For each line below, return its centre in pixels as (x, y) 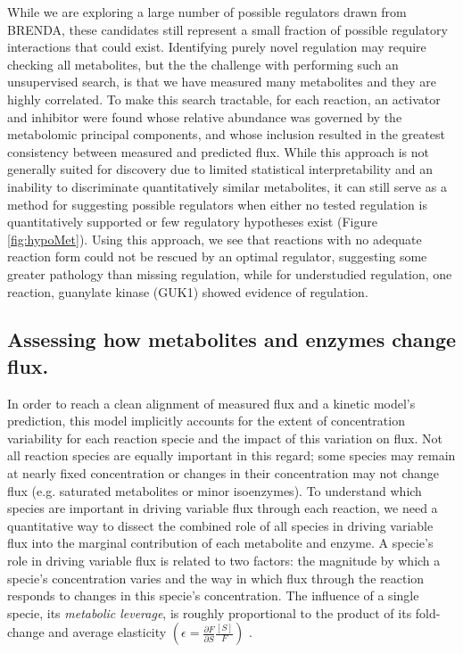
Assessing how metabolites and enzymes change (232, 339)
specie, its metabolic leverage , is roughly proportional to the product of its (210, 612)
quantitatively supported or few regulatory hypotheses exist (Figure (192, 222)
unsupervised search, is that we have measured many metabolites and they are (222, 82)
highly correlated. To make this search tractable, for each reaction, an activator (224, 99)
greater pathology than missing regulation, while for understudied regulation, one (230, 273)
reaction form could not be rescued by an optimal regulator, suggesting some (217, 256)
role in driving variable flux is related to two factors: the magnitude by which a (224, 561)
